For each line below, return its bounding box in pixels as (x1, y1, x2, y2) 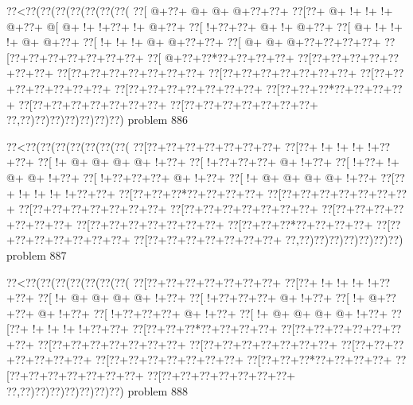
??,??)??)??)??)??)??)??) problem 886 (6, 111, 188, 128)
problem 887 (6, 246, 67, 263)
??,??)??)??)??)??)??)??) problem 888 (6, 382, 188, 399)
